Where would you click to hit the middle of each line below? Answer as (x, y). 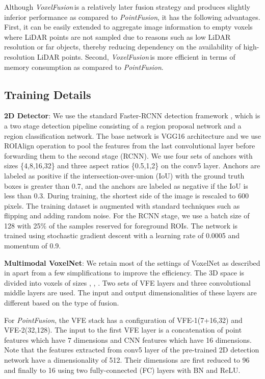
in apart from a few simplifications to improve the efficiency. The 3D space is (124, 273)
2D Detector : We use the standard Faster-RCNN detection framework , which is (132, 116)
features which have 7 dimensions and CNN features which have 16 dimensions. (128, 339)
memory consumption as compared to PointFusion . (84, 67)
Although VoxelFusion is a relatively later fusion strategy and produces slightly (127, 7)
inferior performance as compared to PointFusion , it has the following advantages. (132, 17)
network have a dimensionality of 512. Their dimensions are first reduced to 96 (127, 360)
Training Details (48, 94)
